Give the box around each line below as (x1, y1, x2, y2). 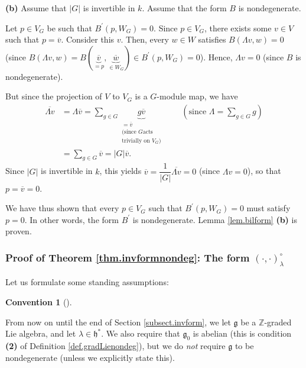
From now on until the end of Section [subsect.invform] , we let (5, 315, 231, 328)
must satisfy (246, 202, 291, 214)
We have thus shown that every (5, 202, 119, 214)
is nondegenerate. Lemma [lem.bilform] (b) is (132, 213, 297, 225)
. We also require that (101, 327, 180, 340)
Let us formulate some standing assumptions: (5, 276, 169, 288)
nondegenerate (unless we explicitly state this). (5, 351, 175, 363)
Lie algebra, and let (5, 327, 76, 340)
